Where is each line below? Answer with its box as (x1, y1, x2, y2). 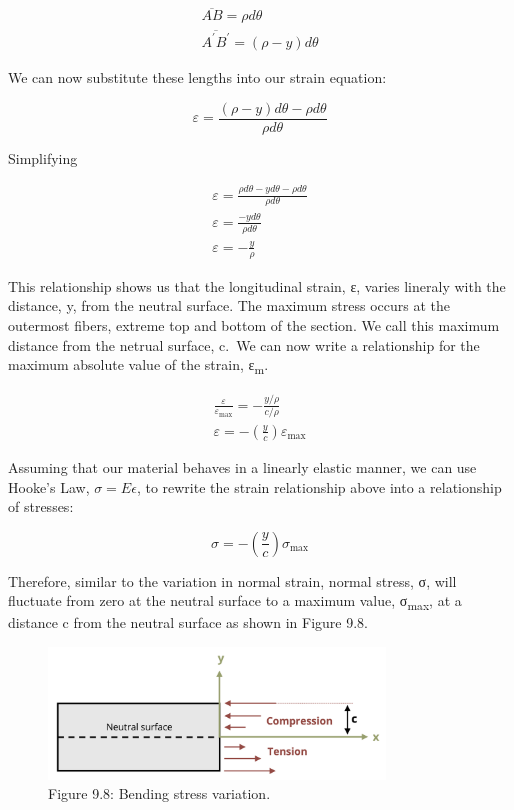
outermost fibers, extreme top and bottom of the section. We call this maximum (8, 314, 500, 335)
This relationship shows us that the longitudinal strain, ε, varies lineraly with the (8, 275, 506, 296)
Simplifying (8, 147, 78, 168)
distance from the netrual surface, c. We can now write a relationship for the (8, 334, 480, 355)
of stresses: (8, 496, 74, 517)
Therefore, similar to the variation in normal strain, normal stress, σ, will (8, 570, 457, 591)
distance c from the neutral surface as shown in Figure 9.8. (8, 612, 368, 633)
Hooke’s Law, (8, 476, 90, 497)
